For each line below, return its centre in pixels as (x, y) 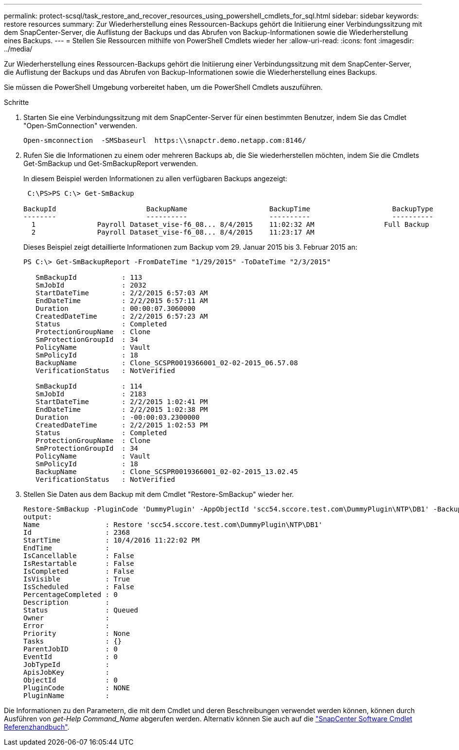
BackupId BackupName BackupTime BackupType (228, 209)
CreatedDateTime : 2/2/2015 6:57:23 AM (122, 316)
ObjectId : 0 (71, 680)
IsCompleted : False (79, 571)
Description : (67, 602)
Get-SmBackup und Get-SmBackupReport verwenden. (111, 163)
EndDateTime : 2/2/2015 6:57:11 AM (122, 301)
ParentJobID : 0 (71, 649)
